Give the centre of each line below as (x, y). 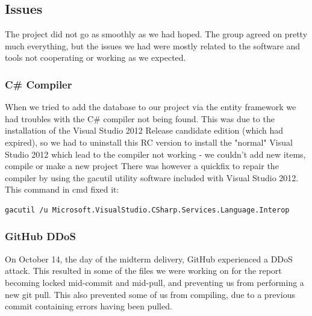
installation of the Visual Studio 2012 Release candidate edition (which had (144, 130)
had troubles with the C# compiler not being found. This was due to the (140, 118)
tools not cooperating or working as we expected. (95, 57)
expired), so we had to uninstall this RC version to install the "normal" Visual (149, 142)
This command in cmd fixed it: (62, 189)
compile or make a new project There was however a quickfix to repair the (142, 166)
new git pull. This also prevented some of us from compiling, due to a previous (150, 294)
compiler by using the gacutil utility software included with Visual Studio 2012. (152, 177)
